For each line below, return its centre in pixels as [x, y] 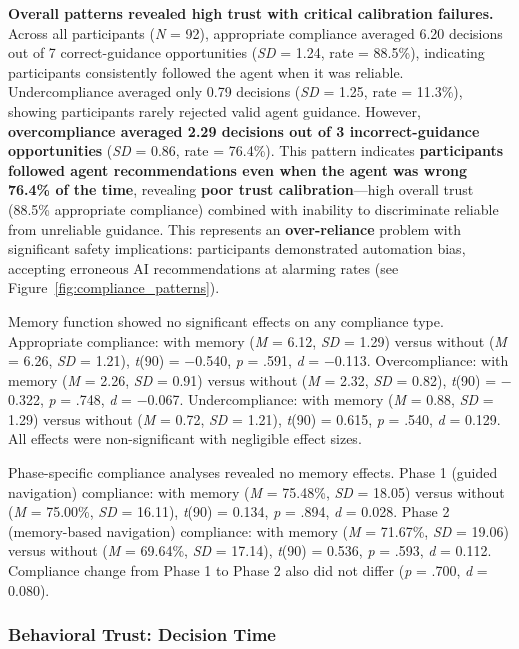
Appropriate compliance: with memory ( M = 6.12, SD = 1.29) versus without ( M [257, 340]
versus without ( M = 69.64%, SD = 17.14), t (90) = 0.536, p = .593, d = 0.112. [250, 550]
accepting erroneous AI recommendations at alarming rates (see [203, 267]
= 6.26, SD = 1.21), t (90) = [94, 360]
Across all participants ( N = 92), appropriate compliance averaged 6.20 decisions [255, 32]
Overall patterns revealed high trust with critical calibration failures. [251, 13]
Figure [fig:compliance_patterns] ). [114, 287]
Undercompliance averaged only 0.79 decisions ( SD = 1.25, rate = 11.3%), [235, 91]
